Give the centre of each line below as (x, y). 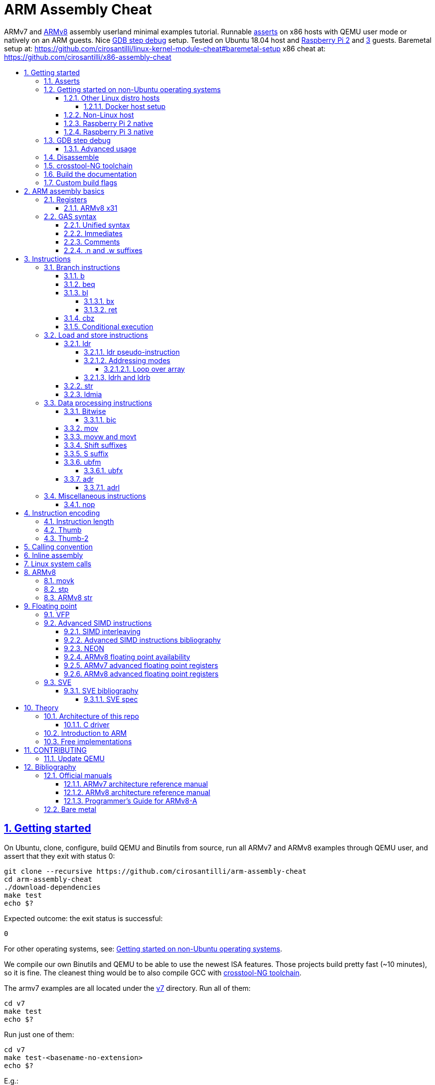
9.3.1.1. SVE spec (111, 699)
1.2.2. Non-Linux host (99, 115)
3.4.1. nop (79, 504)
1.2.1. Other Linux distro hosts (112, 98)
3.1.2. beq (79, 284)
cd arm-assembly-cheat (48, 879)
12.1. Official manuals (78, 775)
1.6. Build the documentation (90, 174)
